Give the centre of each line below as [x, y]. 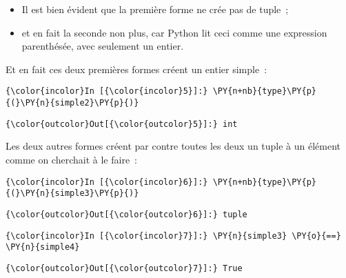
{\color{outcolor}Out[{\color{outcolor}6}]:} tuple [126, 214]
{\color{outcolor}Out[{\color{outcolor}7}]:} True [124, 268]
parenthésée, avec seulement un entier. [103, 46]
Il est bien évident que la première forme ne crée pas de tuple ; [155, 9]
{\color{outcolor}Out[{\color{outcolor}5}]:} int [122, 124]
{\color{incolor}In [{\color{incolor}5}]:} [107, 91]
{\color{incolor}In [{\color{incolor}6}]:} [107, 182]
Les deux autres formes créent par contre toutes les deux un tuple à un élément [173, 146]
